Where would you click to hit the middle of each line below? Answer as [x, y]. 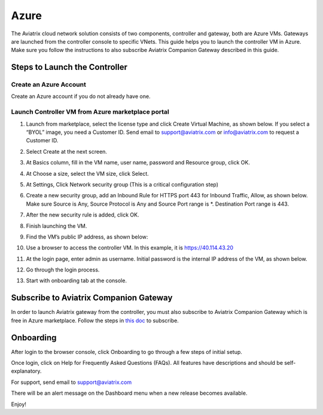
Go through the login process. [63, 270]
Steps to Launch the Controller [69, 67]
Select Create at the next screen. [67, 151]
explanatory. [26, 371]
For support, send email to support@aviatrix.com [71, 382]
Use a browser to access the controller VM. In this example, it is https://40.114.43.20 [129, 248]
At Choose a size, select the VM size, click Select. [87, 173]
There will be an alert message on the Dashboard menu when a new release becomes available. [129, 393]
